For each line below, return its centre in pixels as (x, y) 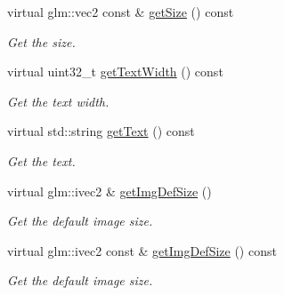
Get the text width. (58, 101)
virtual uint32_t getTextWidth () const (115, 72)
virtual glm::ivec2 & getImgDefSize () (110, 191)
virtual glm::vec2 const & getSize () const (121, 12)
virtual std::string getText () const (101, 131)
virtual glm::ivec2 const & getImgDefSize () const (142, 250)
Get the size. (41, 41)
